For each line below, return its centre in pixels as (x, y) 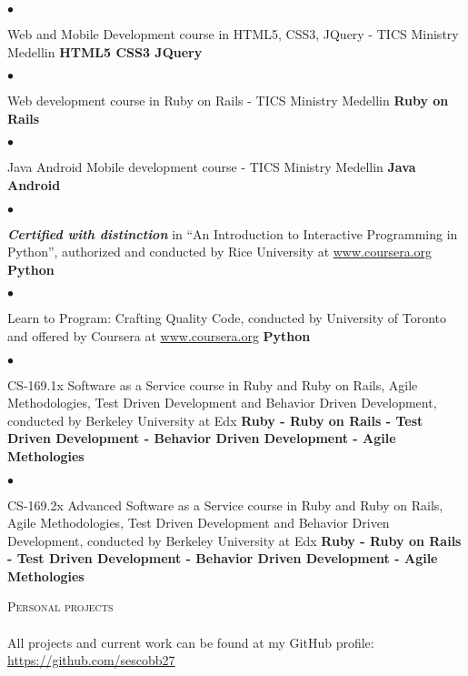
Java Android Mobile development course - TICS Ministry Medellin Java (212, 167)
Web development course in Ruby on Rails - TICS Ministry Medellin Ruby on (228, 101)
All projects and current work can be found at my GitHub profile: (191, 642)
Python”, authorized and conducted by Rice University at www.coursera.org (220, 252)
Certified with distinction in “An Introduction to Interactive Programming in (233, 233)
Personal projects (60, 606)
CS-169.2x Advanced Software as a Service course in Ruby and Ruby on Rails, (225, 504)
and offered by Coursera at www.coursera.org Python (159, 335)
